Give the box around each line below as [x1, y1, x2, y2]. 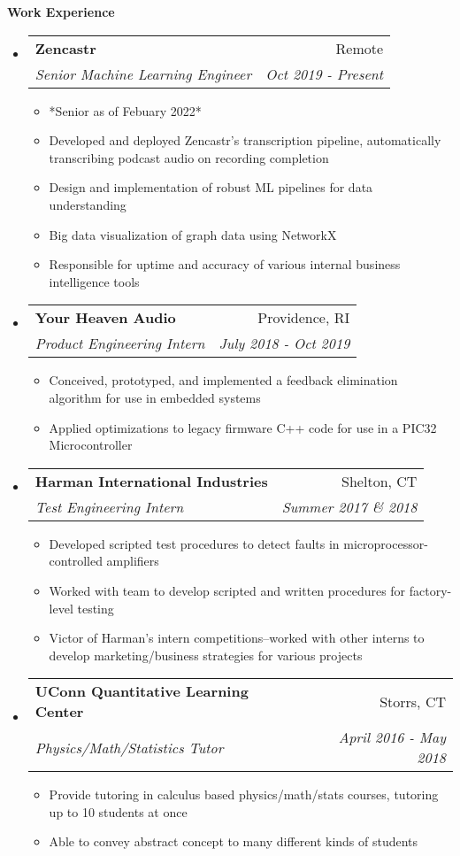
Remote [335, 37, 384, 58]
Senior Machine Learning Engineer [34, 63, 252, 84]
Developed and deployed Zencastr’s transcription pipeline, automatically [49, 131, 441, 150]
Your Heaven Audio [34, 307, 176, 328]
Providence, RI [257, 307, 350, 328]
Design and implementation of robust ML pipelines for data [49, 178, 373, 197]
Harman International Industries [34, 470, 268, 491]
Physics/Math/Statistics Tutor [34, 736, 224, 758]
